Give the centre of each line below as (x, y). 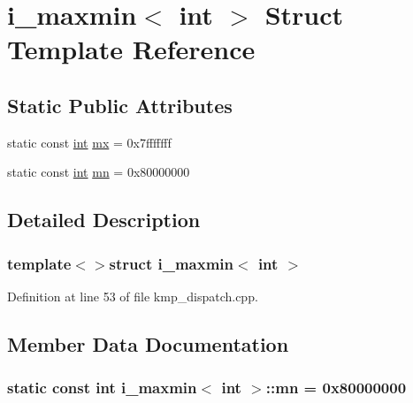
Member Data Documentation (148, 343)
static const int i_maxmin (102, 388)
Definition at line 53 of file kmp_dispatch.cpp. (133, 296)
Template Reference (131, 49)
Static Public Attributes (120, 105)
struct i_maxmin (171, 263)
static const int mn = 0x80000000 (99, 172)
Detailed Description (104, 220)
